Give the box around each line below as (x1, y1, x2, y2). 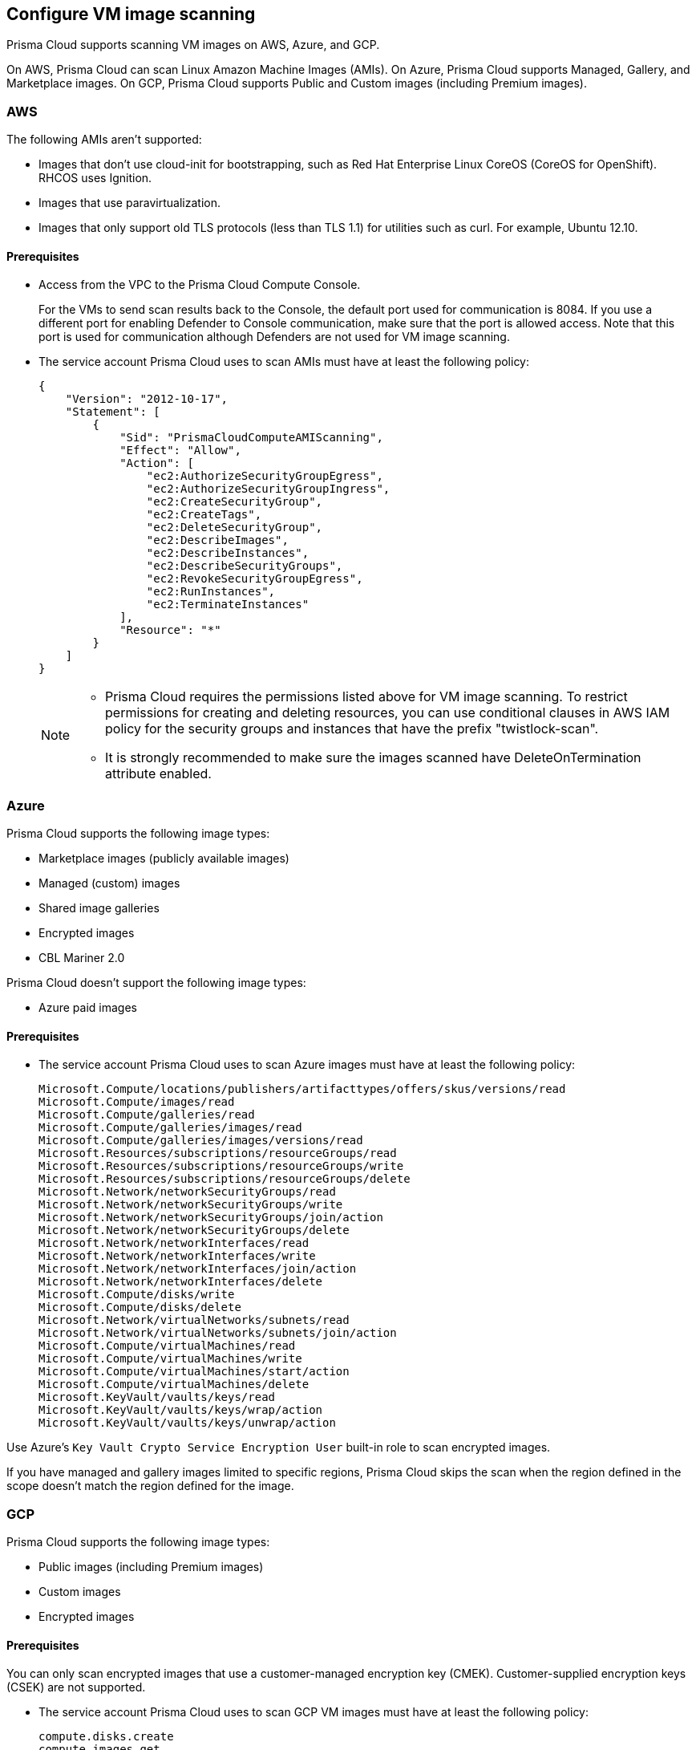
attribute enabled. (105, 765, 212, 782)
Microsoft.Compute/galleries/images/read (38, 1121, 302, 1135)
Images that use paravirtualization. (38, 196, 221, 210)
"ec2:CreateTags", (146, 508, 262, 522)
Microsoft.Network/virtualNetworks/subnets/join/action (38, 1326, 397, 1340)
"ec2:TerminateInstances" (146, 598, 310, 611)
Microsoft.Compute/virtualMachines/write (38, 1352, 302, 1366)
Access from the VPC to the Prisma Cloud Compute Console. (38, 278, 361, 292)
